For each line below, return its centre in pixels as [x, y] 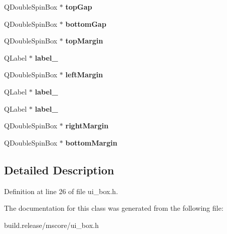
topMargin [84, 41]
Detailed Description [59, 170]
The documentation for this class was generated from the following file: [114, 208]
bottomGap [86, 24]
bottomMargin [91, 142]
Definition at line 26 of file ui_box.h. [61, 191]
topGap [79, 7]
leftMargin [84, 75]
